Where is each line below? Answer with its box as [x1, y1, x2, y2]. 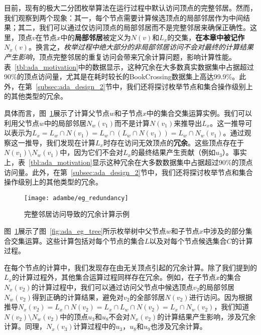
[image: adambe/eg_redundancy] [24, 194, 128, 202]
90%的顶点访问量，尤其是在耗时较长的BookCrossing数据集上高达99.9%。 [4, 71, 239, 82]
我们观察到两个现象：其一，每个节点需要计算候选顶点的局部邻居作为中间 [4, 12, 243, 23]
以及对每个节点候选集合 [149, 235, 227, 246]
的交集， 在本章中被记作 [167, 32, 245, 42]
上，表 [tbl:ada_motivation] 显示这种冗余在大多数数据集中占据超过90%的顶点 [4, 156, 253, 167]
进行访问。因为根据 [189, 291, 252, 302]
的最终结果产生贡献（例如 [131, 147, 216, 157]
